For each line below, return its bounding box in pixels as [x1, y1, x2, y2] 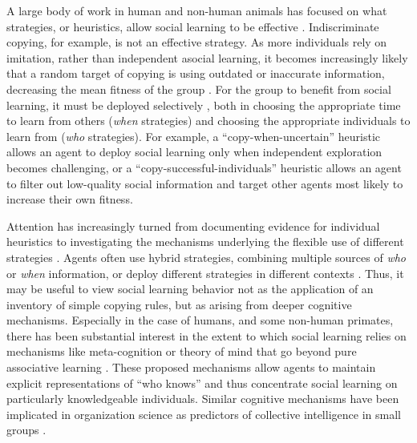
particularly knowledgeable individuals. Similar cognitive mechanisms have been [6, 390, 399, 407]
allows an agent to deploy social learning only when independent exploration [6, 143, 383, 160]
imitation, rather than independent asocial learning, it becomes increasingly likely [6, 49, 408, 66]
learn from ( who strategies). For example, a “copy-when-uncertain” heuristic [6, 127, 381, 144]
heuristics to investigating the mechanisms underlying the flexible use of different [6, 233, 404, 250]
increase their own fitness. [6, 191, 133, 207]
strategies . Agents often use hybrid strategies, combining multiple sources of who [6, 248, 407, 265]
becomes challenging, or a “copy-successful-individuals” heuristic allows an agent [6, 159, 402, 175]
